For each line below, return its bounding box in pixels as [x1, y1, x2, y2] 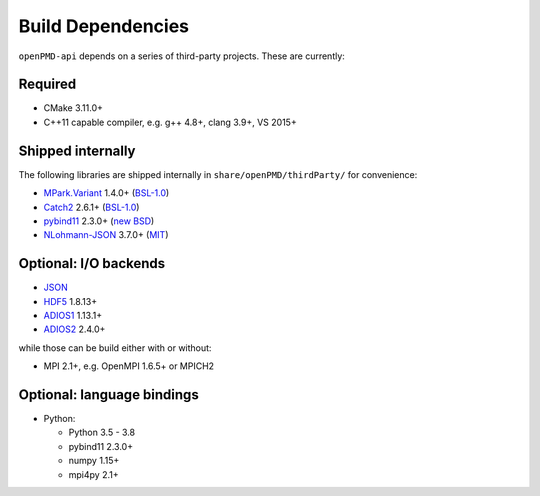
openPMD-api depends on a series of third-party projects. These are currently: [18, 50, 345, 62]
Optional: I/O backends [18, 255, 166, 272]
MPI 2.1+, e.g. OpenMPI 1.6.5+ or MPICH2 [43, 360, 215, 372]
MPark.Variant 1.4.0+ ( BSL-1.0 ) [43, 187, 170, 199]
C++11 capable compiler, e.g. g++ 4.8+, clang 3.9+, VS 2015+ [43, 116, 297, 128]
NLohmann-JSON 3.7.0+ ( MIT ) [43, 229, 169, 241]
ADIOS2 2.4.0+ [43, 323, 106, 335]
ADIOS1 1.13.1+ [43, 310, 103, 321]
